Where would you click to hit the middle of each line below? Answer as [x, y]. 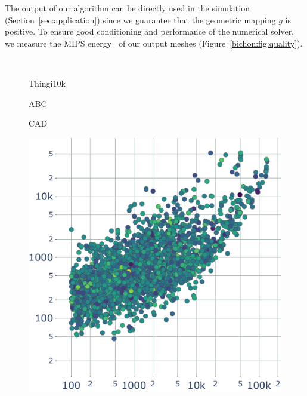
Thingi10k [47, 83]
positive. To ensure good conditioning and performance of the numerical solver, [150, 31]
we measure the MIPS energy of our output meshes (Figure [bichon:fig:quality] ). [154, 43]
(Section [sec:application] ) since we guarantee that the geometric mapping [140, 19]
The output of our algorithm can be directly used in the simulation [127, 8]
